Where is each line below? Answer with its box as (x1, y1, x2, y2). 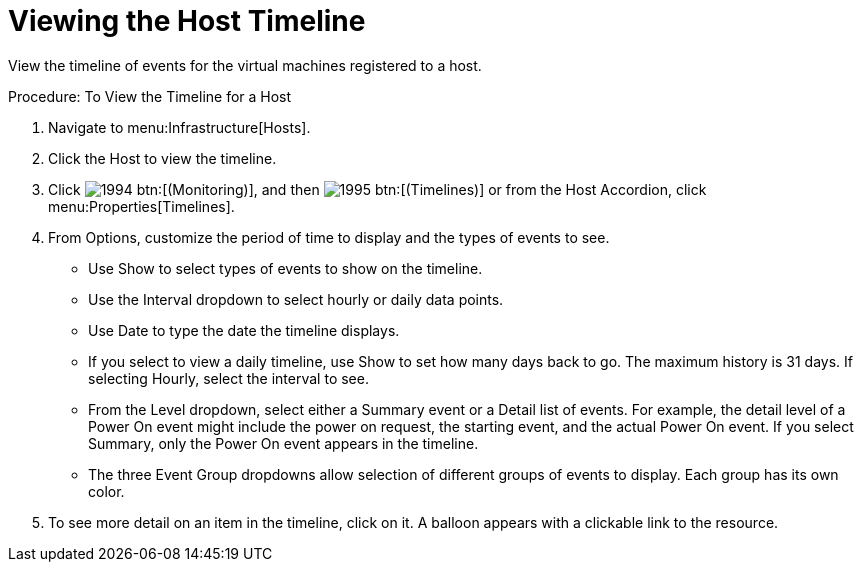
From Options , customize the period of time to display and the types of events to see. (48, 228, 610, 246)
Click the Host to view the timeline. (48, 149, 277, 167)
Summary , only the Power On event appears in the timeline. (88, 434, 479, 452)
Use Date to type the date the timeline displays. (88, 321, 400, 339)
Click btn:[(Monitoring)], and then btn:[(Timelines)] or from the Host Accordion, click (48, 180, 707, 198)
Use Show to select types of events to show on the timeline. (88, 259, 483, 277)
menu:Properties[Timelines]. (48, 197, 235, 215)
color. (88, 482, 125, 500)
